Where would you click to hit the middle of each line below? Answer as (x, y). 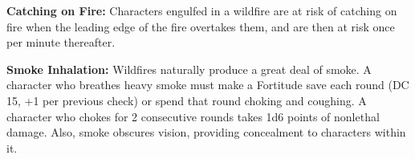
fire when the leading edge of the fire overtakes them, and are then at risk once (201, 26)
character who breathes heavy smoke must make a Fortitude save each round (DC (208, 85)
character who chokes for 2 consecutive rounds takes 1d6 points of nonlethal (193, 116)
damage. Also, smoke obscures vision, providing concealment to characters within (206, 132)
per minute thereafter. (61, 42)
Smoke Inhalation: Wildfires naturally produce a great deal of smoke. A (189, 69)
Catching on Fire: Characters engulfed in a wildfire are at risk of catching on (202, 10)
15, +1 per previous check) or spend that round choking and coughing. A (187, 100)
